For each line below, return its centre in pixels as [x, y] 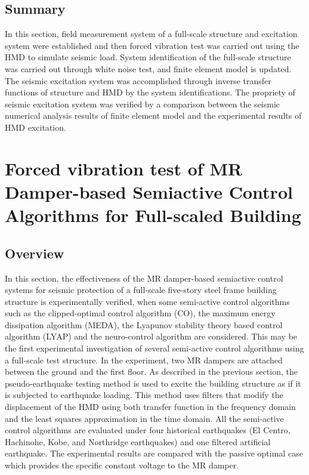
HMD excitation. [35, 127]
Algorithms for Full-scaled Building [153, 215]
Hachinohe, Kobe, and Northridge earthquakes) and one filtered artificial [138, 441]
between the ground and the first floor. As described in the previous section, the [151, 371]
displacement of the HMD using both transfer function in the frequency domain [150, 407]
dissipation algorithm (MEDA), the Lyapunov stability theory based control [144, 324]
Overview [35, 253]
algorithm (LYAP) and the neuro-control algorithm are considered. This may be [151, 336]
